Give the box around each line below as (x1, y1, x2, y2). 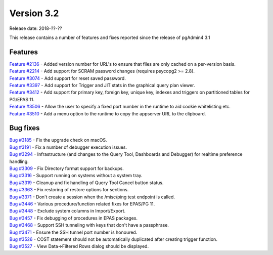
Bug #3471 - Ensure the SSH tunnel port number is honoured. (9, 229, 138, 235)
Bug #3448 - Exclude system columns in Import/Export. (9, 208, 126, 214)
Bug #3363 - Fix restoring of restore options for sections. (9, 187, 129, 193)
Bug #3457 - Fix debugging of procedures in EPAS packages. (9, 215, 138, 221)
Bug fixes (9, 124, 40, 133)
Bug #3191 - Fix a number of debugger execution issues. (9, 144, 127, 150)
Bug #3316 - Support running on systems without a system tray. (9, 173, 143, 179)
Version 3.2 (9, 8, 59, 19)
